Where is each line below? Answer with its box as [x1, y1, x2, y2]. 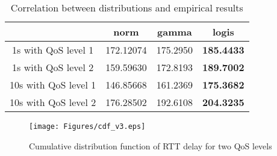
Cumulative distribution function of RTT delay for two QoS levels [29, 139, 272, 152]
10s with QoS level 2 [10, 95, 96, 109]
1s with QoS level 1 [12, 43, 94, 57]
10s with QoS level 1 [10, 78, 96, 92]
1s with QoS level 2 [12, 60, 94, 74]
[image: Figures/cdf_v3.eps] [29, 122, 146, 131]
